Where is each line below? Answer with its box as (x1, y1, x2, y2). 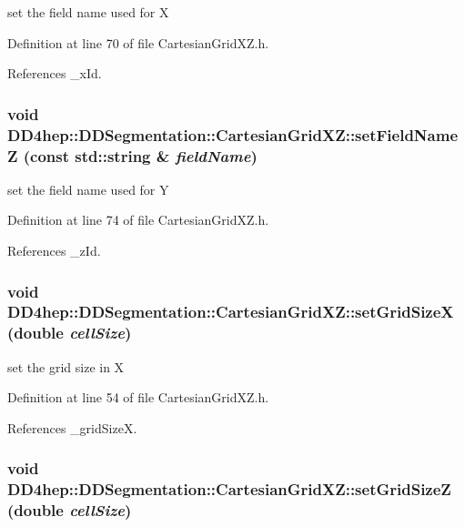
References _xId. (7, 64, 102, 83)
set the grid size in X (7, 357, 125, 376)
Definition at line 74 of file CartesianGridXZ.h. (7, 210, 269, 229)
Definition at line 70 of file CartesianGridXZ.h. (7, 33, 269, 52)
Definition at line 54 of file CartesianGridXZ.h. (7, 388, 269, 407)
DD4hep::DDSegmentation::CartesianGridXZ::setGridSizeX (7, 300, 454, 323)
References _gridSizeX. (7, 418, 137, 437)
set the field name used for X (7, 3, 169, 21)
